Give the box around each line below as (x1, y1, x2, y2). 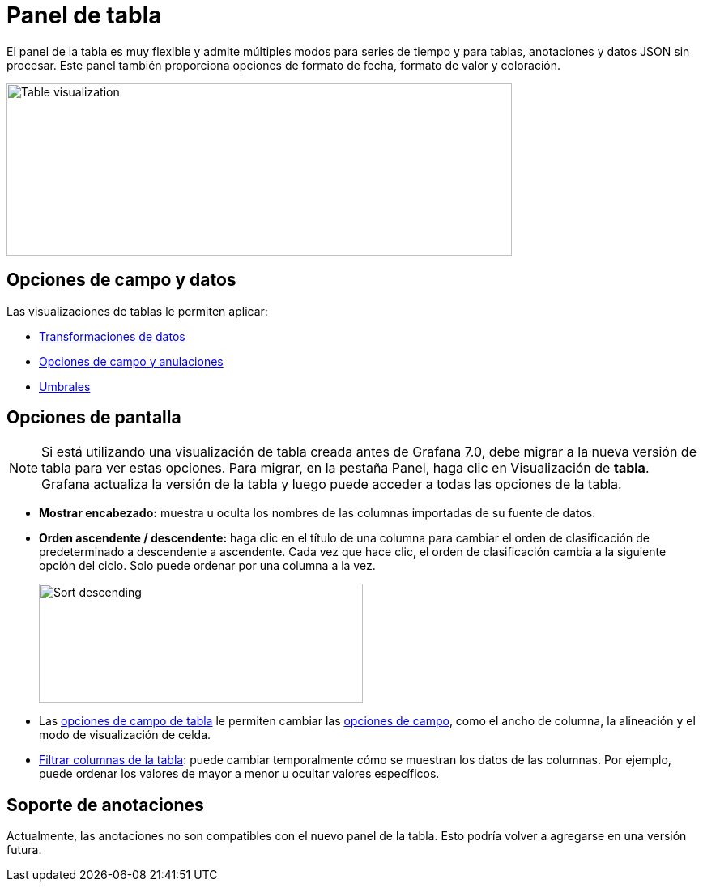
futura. (6, 843, 42, 857)
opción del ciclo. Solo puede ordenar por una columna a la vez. (39, 559, 376, 573)
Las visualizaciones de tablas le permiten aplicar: (6, 304, 268, 318)
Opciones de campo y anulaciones (39, 354, 224, 368)
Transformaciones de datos (39, 329, 185, 343)
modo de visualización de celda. (39, 728, 211, 742)
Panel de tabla (6, 2, 162, 29)
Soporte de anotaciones (6, 794, 204, 815)
